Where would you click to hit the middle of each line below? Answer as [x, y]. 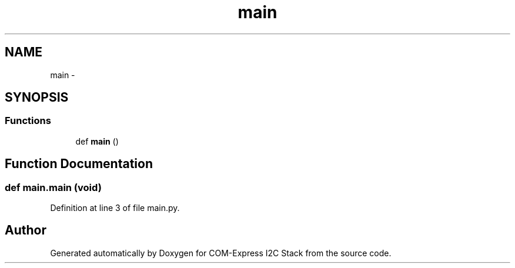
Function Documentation [79, 164]
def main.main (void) [53, 187]
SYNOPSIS [37, 98]
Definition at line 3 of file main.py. [115, 208]
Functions [28, 121]
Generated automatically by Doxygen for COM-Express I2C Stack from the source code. [221, 253]
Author [26, 230]
